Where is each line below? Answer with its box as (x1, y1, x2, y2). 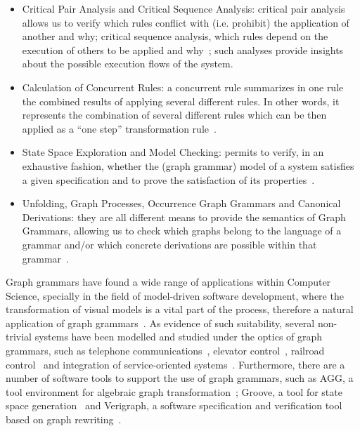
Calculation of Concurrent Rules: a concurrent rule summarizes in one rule (22, 79, 344, 94)
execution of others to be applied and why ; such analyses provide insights (22, 42, 344, 57)
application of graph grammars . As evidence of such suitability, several (6, 315, 315, 330)
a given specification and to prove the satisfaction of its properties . (22, 172, 315, 187)
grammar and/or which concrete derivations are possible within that (22, 237, 317, 251)
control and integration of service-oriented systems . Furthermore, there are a (6, 357, 345, 371)
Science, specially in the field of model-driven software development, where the (6, 288, 344, 303)
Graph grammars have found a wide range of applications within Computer (6, 274, 331, 289)
